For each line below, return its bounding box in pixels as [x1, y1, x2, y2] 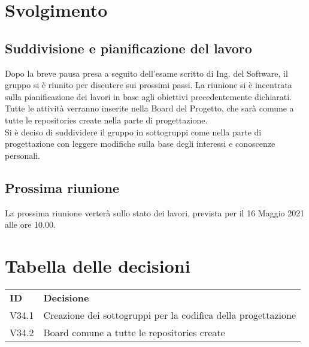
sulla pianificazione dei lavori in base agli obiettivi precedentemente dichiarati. [5, 90, 292, 102]
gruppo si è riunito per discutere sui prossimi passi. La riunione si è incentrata [5, 79, 292, 91]
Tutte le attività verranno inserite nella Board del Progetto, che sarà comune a [5, 102, 294, 114]
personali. [5, 149, 40, 161]
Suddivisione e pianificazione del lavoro [5, 38, 252, 57]
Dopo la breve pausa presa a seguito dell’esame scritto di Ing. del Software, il [5, 67, 288, 79]
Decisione [43, 290, 89, 304]
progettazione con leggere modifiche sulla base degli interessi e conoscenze [5, 137, 275, 150]
